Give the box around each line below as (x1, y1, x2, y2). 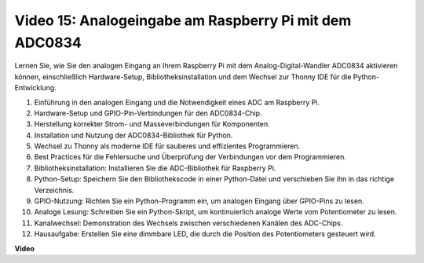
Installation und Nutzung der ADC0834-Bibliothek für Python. (34, 130, 233, 140)
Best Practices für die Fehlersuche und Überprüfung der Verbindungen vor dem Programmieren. (34, 152, 347, 162)
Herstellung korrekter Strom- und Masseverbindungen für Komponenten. (34, 119, 270, 129)
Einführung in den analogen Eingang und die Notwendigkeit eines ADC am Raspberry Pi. (34, 97, 320, 107)
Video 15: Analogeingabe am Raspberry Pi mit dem (14, 12, 352, 29)
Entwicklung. (14, 83, 57, 93)
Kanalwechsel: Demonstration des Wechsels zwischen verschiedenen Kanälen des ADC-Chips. (34, 218, 343, 228)
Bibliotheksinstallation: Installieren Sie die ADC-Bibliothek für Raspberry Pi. (34, 163, 276, 173)
